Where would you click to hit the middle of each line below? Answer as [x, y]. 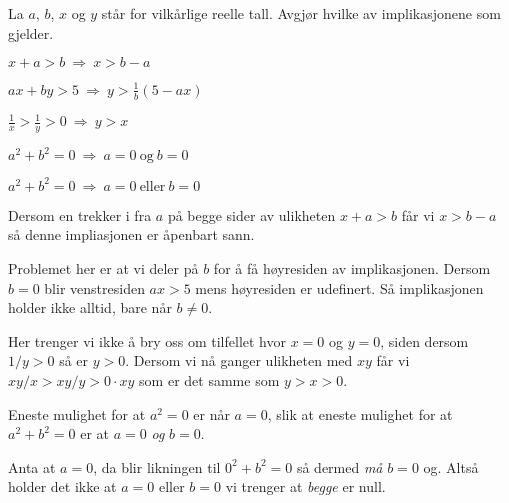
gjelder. [31, 32]
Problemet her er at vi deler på [103, 268]
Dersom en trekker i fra [80, 214]
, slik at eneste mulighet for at [360, 413]
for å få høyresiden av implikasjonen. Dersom [352, 268]
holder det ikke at [62, 486]
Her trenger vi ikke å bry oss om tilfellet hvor [147, 340]
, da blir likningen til [157, 466]
